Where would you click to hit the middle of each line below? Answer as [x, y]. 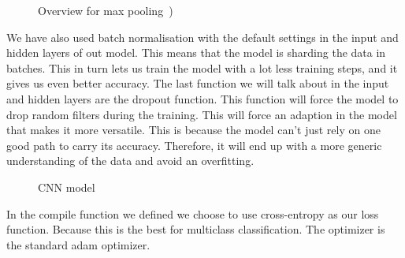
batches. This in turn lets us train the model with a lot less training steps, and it [202, 67]
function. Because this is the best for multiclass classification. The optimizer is [196, 229]
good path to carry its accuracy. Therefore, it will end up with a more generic [194, 145]
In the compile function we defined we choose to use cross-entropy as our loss [193, 213]
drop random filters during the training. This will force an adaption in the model [202, 114]
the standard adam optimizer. [78, 244]
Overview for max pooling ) [106, 10]
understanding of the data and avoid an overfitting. [130, 161]
